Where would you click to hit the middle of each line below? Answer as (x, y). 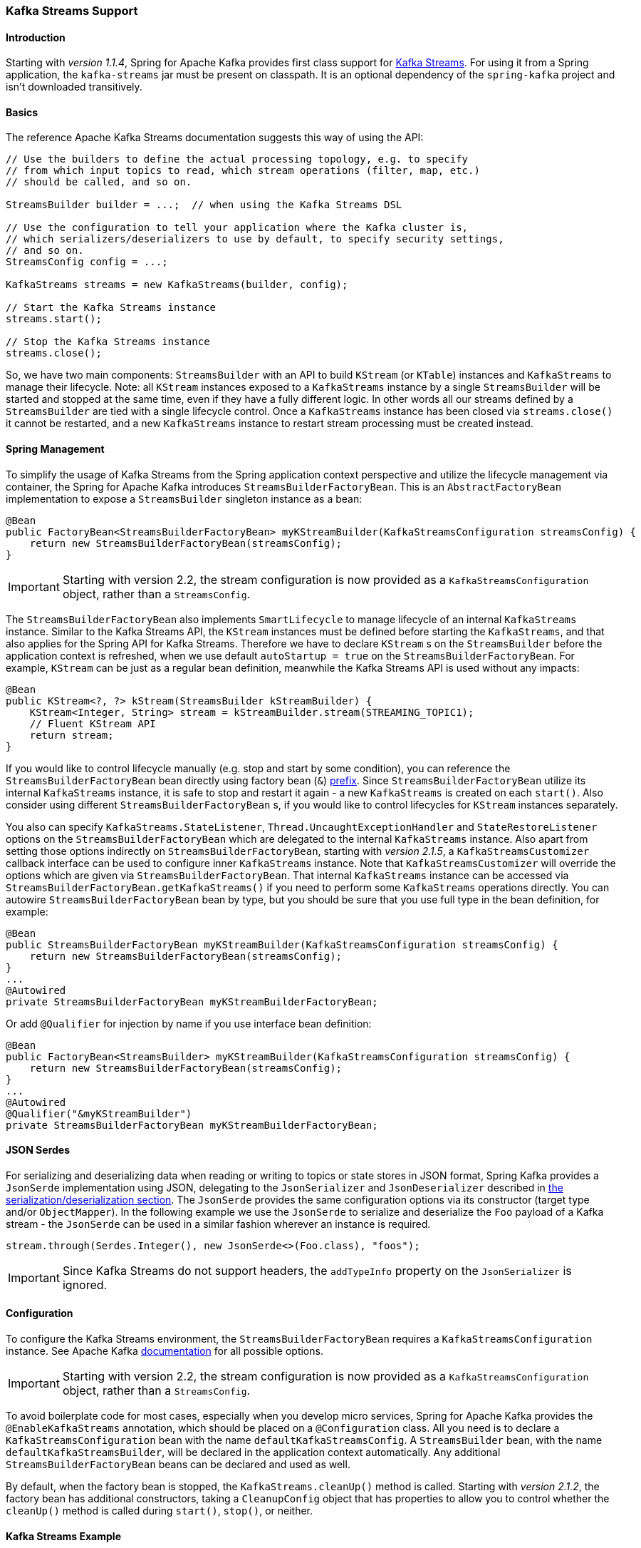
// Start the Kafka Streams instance (111, 308)
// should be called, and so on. (99, 182)
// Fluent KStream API (93, 723)
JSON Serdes (38, 1150)
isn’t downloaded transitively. (74, 87)
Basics (22, 112)
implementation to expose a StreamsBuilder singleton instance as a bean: (184, 498)
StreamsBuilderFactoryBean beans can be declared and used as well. (178, 1465)
